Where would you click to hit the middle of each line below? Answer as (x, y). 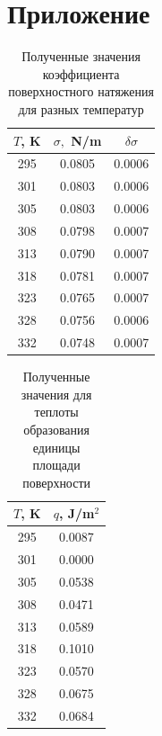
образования (57, 429)
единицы (56, 447)
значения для (56, 394)
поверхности (57, 482)
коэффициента (81, 73)
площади (56, 465)
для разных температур (81, 108)
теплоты (56, 412)
